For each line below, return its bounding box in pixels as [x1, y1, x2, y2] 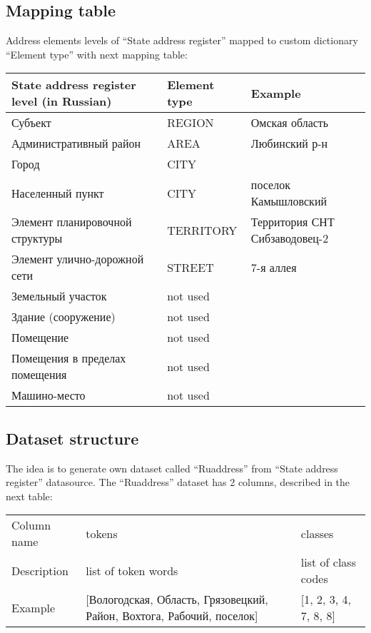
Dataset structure [6, 427, 139, 449]
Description [11, 562, 68, 579]
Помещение [11, 329, 69, 346]
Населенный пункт [11, 184, 104, 201]
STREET [167, 258, 214, 275]
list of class [300, 554, 356, 571]
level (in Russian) [11, 93, 112, 110]
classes [300, 525, 334, 542]
